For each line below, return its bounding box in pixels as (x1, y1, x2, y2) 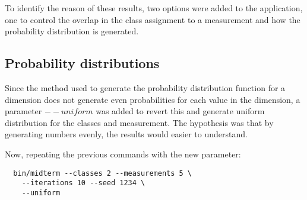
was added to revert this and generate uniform (96, 105, 265, 117)
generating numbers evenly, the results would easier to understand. (5, 128, 248, 140)
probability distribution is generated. (5, 25, 139, 37)
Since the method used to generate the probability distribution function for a (5, 81, 286, 93)
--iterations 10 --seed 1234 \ (21, 179, 145, 188)
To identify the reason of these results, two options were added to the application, (5, 2, 303, 14)
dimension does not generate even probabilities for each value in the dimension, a (5, 93, 300, 105)
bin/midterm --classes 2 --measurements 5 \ (13, 169, 192, 178)
